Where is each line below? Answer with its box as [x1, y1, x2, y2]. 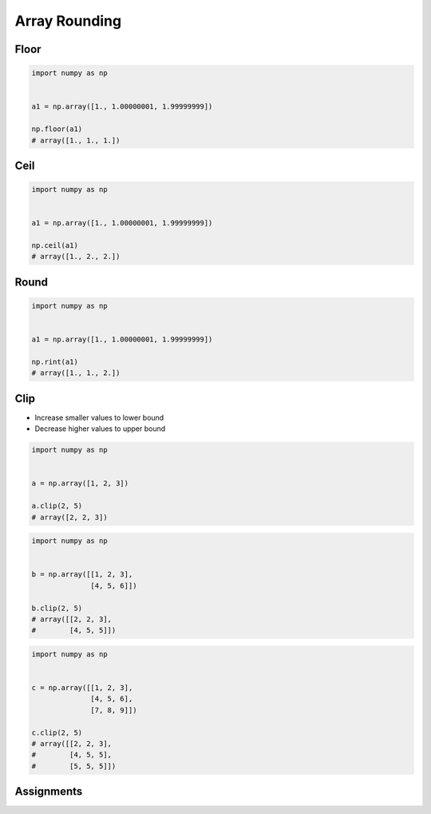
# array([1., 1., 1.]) [31, 136, 121, 145]
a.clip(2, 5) [31, 501, 83, 511]
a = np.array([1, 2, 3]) [31, 479, 129, 488]
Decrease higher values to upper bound [34, 424, 166, 433]
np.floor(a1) [31, 125, 83, 134]
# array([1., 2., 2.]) [31, 252, 121, 261]
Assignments [14, 784, 83, 799]
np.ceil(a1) [31, 241, 79, 250]
